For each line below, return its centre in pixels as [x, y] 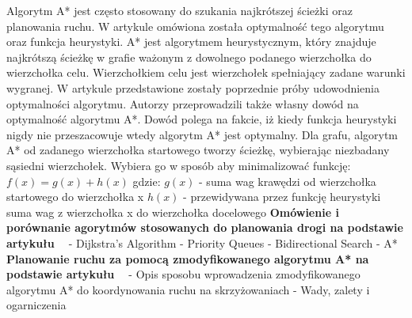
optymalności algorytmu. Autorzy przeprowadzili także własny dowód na [183, 103]
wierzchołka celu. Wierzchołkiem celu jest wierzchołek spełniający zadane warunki [206, 72]
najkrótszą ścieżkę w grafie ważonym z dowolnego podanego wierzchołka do [189, 57]
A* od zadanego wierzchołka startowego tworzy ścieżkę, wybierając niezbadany [198, 150]
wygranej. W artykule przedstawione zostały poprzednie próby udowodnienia [193, 87]
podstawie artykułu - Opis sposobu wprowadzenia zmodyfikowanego [183, 274]
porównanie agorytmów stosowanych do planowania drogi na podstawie [205, 227]
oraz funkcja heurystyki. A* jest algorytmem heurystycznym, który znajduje [191, 42]
